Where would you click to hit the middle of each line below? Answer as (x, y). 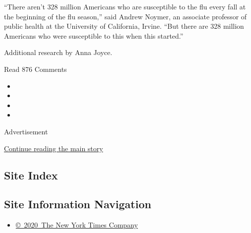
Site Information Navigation (78, 204)
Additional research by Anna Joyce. (58, 52)
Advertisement (26, 131)
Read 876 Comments (35, 69)
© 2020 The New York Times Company (77, 225)
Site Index (31, 175)
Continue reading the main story (54, 148)
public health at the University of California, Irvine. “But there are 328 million (124, 26)
